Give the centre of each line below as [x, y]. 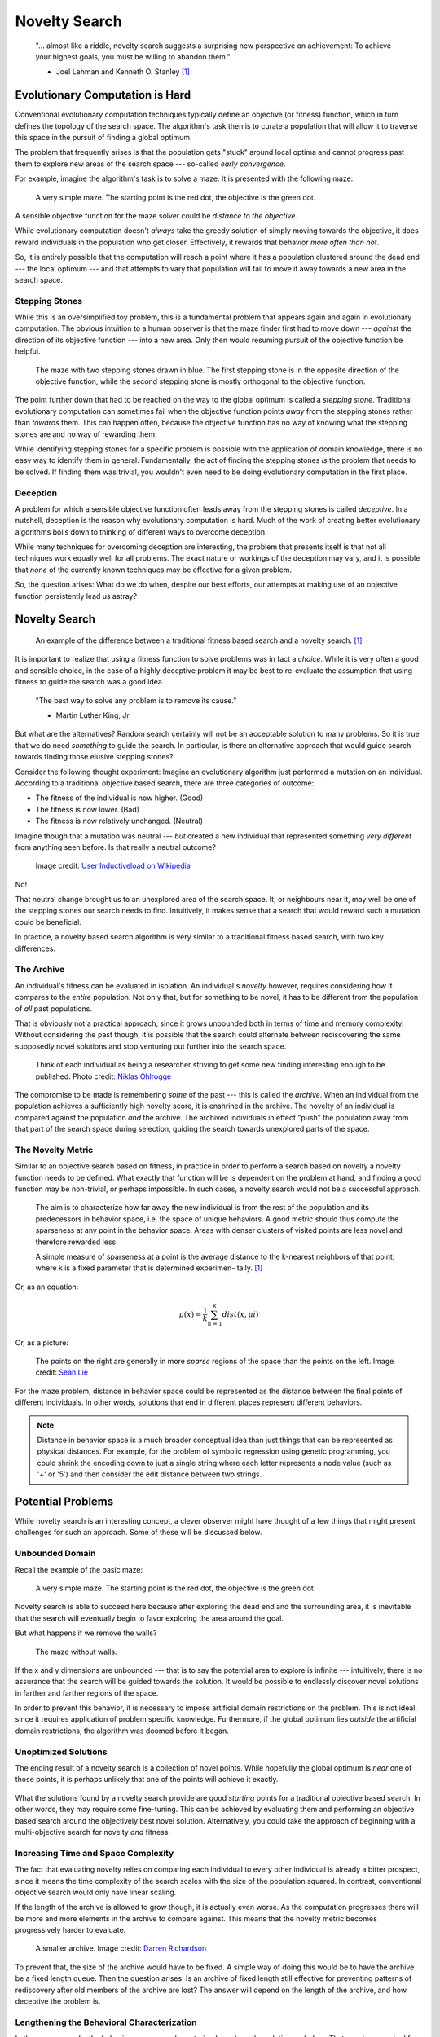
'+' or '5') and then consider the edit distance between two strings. [150, 1474]
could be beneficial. [48, 922]
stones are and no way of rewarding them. [86, 434]
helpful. [28, 351]
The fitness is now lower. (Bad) [88, 809]
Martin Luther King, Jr [92, 715]
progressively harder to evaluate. [70, 1930]
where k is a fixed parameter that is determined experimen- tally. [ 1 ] [149, 1268]
